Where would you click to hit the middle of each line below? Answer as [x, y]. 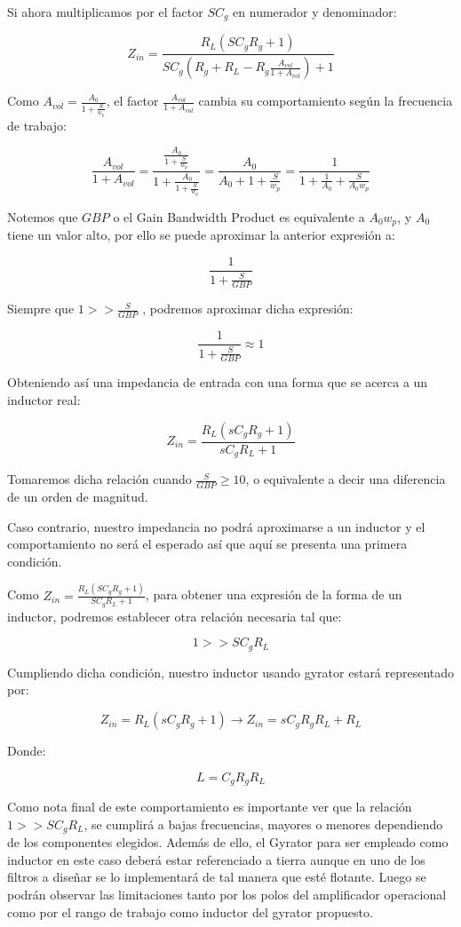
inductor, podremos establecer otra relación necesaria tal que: [175, 616]
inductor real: [44, 400]
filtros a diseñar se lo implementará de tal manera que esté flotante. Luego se [217, 877]
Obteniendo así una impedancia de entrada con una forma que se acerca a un [218, 382]
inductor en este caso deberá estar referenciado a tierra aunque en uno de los [216, 859]
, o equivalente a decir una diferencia [346, 479]
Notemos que [43, 217]
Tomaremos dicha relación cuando [99, 479]
